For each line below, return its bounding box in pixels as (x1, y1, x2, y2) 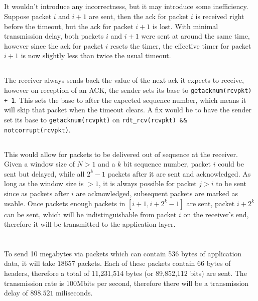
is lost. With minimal (152, 21, 218, 31)
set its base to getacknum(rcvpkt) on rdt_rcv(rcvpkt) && (4, 114, 187, 124)
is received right (195, 11, 244, 21)
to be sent (216, 178, 246, 189)
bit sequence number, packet (123, 159, 211, 169)
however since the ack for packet (4, 40, 103, 51)
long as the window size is (4, 178, 84, 189)
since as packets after (4, 188, 69, 198)
